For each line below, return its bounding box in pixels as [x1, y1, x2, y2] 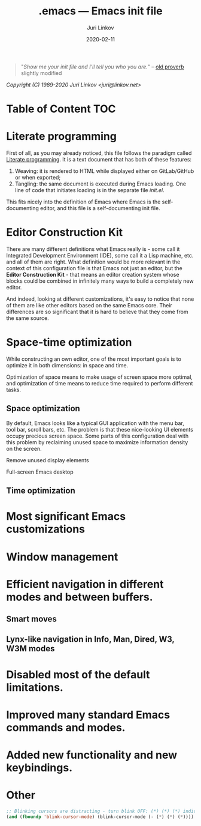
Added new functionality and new [6, 749, 178, 762]
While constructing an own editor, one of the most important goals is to [6, 355, 181, 363]
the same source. [6, 315, 49, 322]
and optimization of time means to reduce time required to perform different [6, 379, 193, 387]
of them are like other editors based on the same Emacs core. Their [6, 302, 172, 309]
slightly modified [20, 69, 62, 76]
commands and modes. [6, 720, 126, 734]
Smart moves [6, 614, 57, 624]
